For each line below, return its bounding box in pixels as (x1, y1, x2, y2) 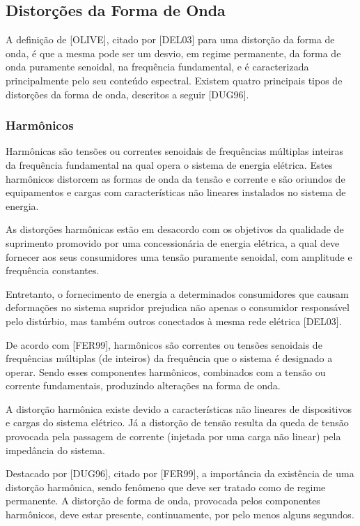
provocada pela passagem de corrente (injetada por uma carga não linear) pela (6, 429, 341, 444)
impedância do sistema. (6, 442, 105, 457)
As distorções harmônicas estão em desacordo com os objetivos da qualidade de (6, 222, 344, 236)
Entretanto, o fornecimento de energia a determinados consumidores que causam (6, 286, 349, 301)
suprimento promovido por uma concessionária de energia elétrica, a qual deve (6, 235, 340, 250)
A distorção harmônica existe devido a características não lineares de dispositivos (6, 401, 352, 416)
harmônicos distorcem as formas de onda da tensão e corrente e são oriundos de (6, 171, 345, 186)
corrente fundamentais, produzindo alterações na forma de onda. (6, 378, 281, 393)
